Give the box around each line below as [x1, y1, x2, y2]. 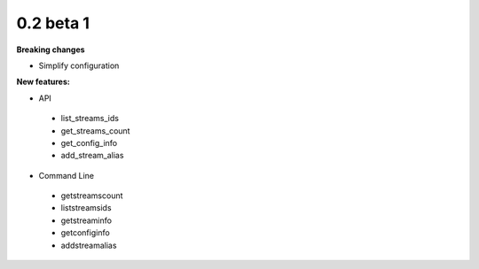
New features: [16, 76, 70, 88]
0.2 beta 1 [16, 13, 90, 33]
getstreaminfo [60, 215, 113, 226]
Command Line [38, 170, 95, 181]
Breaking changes [16, 44, 85, 55]
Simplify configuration [38, 60, 120, 71]
